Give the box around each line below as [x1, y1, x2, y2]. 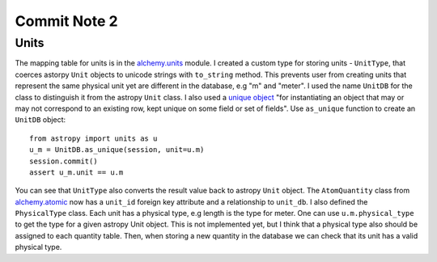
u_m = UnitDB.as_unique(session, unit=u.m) [29, 146, 205, 154]
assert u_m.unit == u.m [29, 167, 124, 177]
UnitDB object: [15, 115, 66, 125]
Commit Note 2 [15, 12, 118, 30]
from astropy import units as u [29, 133, 158, 143]
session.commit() [29, 156, 98, 166]
